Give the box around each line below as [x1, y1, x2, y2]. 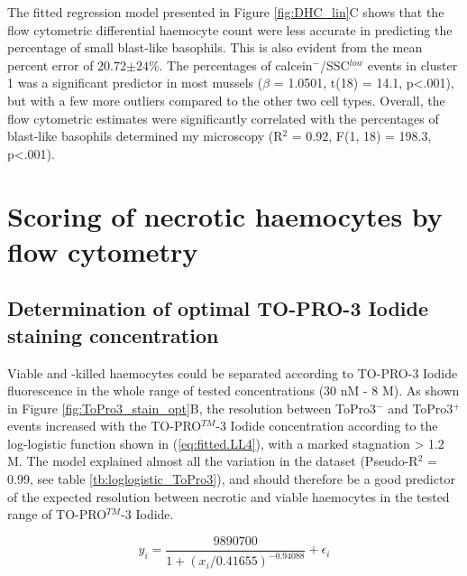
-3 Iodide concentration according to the [215, 416, 438, 435]
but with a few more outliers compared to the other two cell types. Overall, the [7, 90, 445, 109]
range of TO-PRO [7, 505, 107, 524]
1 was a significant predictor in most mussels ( [7, 73, 263, 92]
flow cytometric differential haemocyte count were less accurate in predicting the [7, 20, 453, 39]
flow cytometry [7, 232, 198, 269]
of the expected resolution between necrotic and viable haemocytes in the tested [7, 487, 450, 506]
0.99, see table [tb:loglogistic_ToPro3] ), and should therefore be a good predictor [7, 469, 455, 488]
